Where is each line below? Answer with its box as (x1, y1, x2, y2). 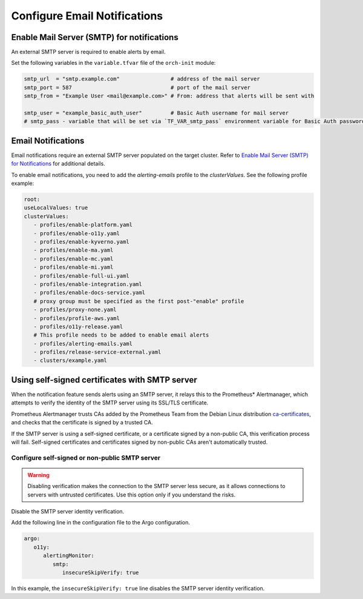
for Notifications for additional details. (11, 160, 105, 167)
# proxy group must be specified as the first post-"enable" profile (33, 298, 244, 304)
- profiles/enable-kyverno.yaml (33, 238, 129, 245)
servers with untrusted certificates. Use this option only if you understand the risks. (27, 491, 236, 498)
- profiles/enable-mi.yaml (33, 264, 114, 271)
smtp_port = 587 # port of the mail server (24, 84, 251, 91)
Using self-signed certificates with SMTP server (11, 375, 197, 385)
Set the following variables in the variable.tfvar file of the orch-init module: (11, 59, 216, 67)
